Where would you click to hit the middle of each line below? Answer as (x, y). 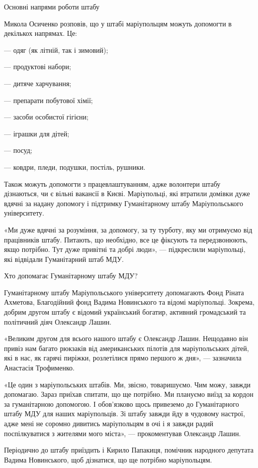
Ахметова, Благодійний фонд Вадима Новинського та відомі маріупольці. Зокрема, (129, 302)
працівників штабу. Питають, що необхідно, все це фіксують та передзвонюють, (126, 239)
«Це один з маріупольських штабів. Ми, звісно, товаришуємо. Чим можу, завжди (128, 384)
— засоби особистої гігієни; (46, 117)
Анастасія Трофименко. (39, 368)
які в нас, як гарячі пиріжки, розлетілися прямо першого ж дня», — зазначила (123, 358)
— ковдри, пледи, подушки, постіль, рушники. (75, 167)
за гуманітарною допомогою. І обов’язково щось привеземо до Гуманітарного (122, 404)
